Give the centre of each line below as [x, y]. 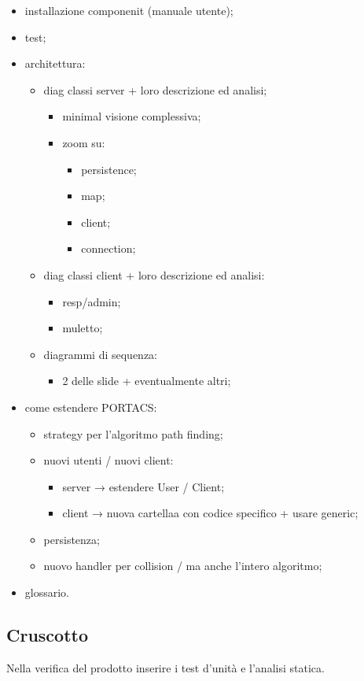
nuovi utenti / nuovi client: [108, 460]
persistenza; [72, 539]
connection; [108, 248]
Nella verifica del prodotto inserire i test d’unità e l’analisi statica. [165, 667]
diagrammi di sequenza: [100, 354]
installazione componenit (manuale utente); [129, 10]
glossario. [47, 592]
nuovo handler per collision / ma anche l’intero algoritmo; [183, 566]
